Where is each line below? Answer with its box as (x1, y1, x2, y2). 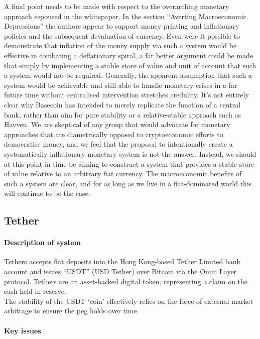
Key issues (4, 325, 41, 335)
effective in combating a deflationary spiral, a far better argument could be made (4, 50, 253, 60)
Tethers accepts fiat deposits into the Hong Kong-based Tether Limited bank (4, 256, 240, 267)
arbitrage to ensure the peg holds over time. (4, 305, 139, 316)
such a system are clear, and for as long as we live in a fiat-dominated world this (4, 178, 252, 188)
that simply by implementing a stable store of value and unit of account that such (4, 60, 256, 70)
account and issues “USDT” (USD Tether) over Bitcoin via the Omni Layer (4, 266, 237, 277)
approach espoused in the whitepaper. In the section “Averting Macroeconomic (4, 11, 246, 21)
